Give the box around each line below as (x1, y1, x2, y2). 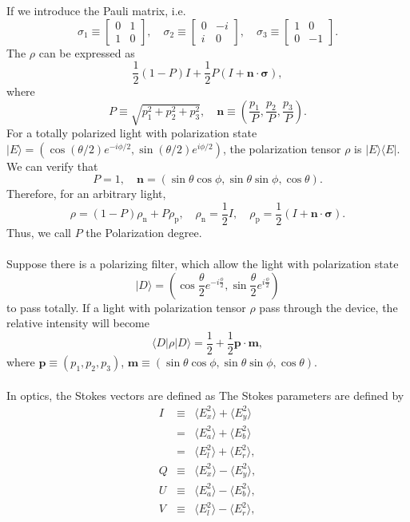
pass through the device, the (259, 299, 398, 315)
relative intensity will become (6, 314, 149, 331)
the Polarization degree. (86, 224, 202, 241)
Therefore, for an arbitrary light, (6, 185, 166, 202)
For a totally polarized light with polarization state (6, 125, 257, 141)
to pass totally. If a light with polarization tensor (6, 299, 246, 315)
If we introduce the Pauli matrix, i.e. (6, 2, 186, 18)
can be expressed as (38, 44, 135, 61)
